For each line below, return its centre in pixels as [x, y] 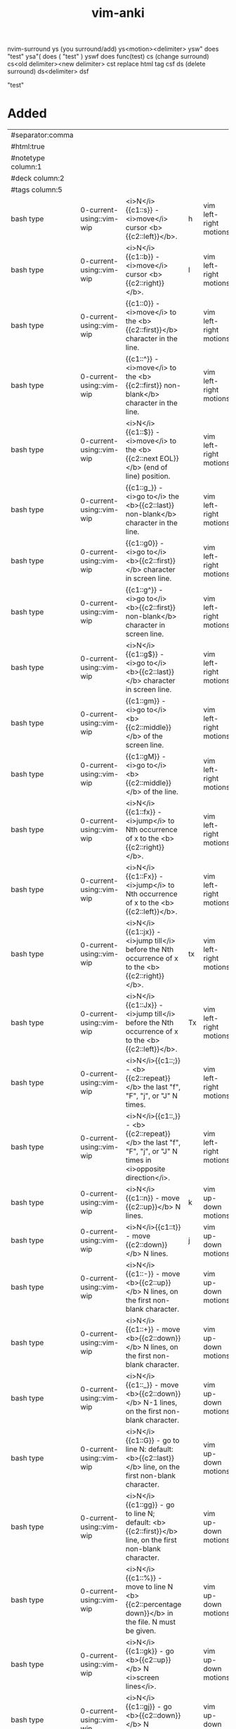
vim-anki [118, 13]
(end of [156, 468]
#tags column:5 [37, 190]
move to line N [149, 1587]
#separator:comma [42, 135]
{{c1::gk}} [142, 1651]
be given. [141, 1631]
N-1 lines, [160, 1403]
